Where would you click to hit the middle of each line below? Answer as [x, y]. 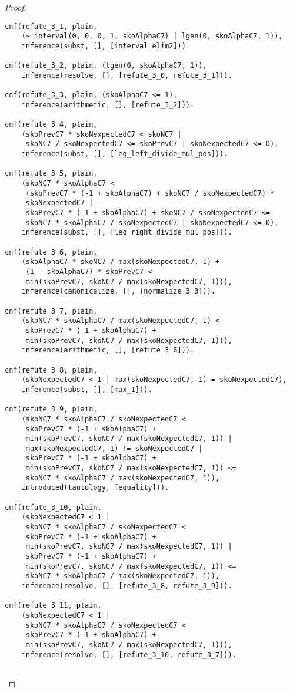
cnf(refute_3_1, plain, [51, 26]
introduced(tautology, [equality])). [95, 488]
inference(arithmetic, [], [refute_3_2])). [108, 105]
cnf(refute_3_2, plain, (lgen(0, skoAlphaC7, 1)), [106, 66]
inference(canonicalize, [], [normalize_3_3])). [118, 291]
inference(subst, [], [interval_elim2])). [106, 46]
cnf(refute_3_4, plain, [51, 125]
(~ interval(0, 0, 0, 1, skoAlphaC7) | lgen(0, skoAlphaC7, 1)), [152, 36]
